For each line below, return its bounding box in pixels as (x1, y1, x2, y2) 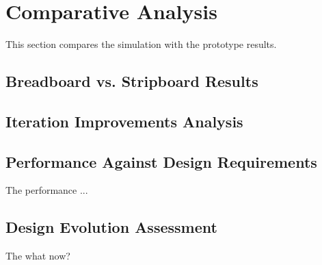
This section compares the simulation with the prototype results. (5, 37, 277, 51)
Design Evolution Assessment (5, 216, 217, 238)
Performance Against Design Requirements (5, 151, 317, 172)
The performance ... (5, 183, 88, 197)
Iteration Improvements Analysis (5, 110, 243, 131)
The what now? (5, 249, 70, 263)
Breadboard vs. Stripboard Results (5, 71, 258, 92)
